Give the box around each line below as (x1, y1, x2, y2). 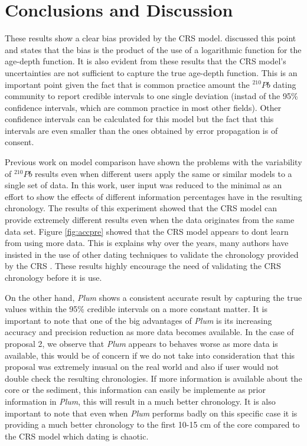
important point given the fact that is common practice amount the (5, 78, 250, 90)
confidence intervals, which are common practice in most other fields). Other (5, 101, 282, 113)
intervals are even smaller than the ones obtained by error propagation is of (5, 124, 278, 136)
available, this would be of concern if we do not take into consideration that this (5, 349, 295, 361)
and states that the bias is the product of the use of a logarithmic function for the (5, 43, 302, 55)
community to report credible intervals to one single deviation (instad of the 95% (5, 90, 298, 102)
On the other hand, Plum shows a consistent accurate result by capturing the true (5, 291, 302, 303)
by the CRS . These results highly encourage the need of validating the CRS (5, 260, 281, 272)
